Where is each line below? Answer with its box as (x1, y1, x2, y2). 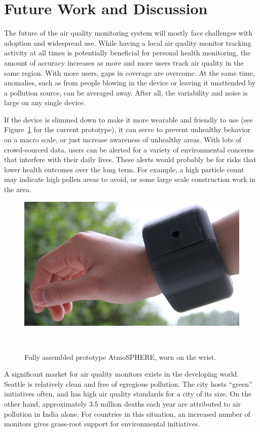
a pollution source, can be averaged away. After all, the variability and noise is (4, 87, 248, 98)
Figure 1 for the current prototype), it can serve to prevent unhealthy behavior (4, 124, 250, 135)
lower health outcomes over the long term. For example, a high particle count (4, 164, 244, 174)
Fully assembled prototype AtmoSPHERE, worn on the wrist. (24, 351, 216, 362)
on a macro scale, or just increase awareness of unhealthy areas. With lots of (4, 134, 242, 145)
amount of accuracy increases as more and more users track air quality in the (4, 57, 244, 68)
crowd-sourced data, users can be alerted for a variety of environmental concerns (4, 144, 254, 155)
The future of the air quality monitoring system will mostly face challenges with (4, 27, 253, 38)
